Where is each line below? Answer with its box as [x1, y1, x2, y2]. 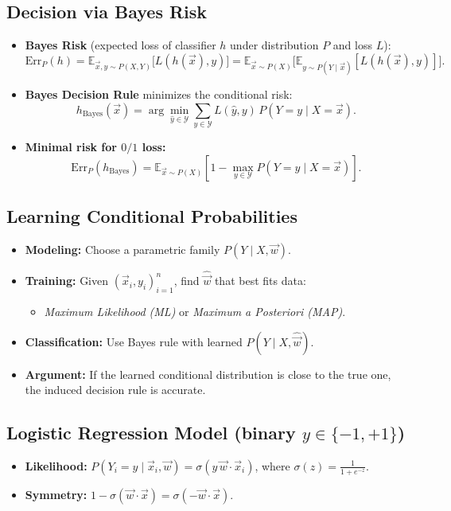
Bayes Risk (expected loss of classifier [25, 37, 216, 53]
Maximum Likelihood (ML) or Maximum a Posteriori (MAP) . [44, 302, 346, 319]
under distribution [230, 37, 319, 53]
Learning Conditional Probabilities [6, 203, 297, 228]
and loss [332, 37, 372, 53]
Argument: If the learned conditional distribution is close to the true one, [25, 365, 391, 382]
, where [255, 457, 290, 474]
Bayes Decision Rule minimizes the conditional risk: [25, 85, 293, 102]
